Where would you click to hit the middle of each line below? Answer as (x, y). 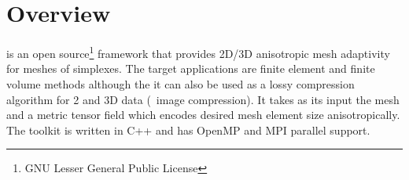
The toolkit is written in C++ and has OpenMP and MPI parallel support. (188, 130)
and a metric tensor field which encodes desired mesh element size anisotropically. (203, 115)
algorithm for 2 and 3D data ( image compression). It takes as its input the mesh (203, 99)
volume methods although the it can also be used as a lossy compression (181, 83)
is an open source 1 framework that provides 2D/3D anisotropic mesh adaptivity (198, 52)
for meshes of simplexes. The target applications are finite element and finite (191, 68)
